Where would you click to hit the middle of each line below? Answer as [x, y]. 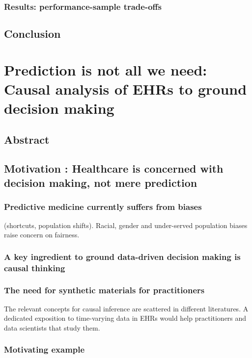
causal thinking [35, 268]
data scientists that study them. [52, 327]
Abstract [27, 139]
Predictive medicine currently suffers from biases [103, 207]
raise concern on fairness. [42, 235]
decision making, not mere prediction [101, 182]
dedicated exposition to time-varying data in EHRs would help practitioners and [125, 318]
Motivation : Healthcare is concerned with [114, 168]
